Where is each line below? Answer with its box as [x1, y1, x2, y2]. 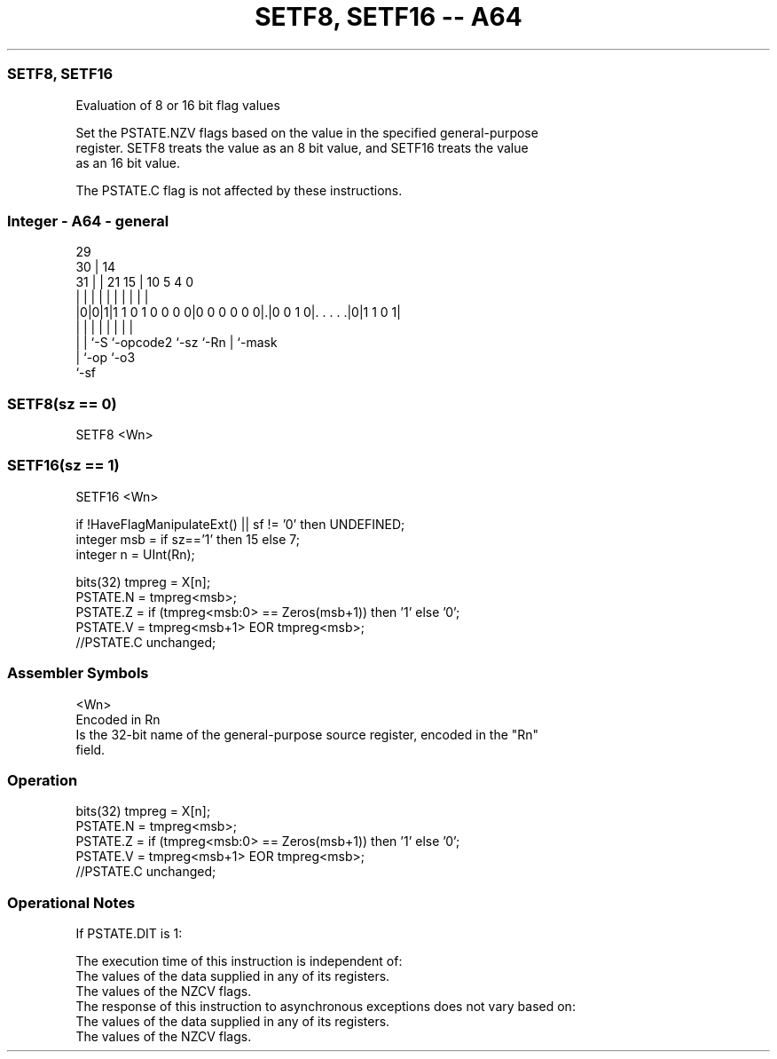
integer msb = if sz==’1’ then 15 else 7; [75, 531, 300, 547]
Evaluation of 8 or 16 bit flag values [75, 97, 280, 113]
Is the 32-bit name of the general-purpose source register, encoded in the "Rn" [75, 726, 539, 742]
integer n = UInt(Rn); [75, 546, 195, 562]
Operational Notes [7, 893, 136, 912]
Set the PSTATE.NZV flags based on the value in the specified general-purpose [75, 124, 538, 140]
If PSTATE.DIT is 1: [75, 926, 183, 941]
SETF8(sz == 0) [7, 394, 117, 413]
